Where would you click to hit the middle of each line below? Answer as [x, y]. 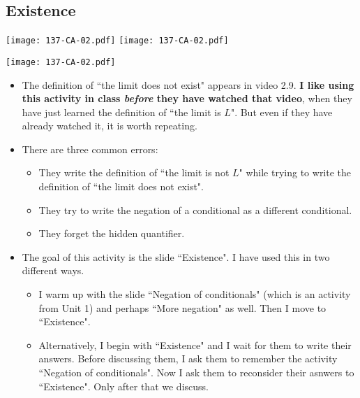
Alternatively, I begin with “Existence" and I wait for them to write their [195, 344]
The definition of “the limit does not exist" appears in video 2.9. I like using [188, 84]
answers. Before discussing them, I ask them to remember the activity [188, 358]
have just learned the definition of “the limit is [121, 112]
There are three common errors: [90, 149]
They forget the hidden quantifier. [112, 233]
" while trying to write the [295, 172]
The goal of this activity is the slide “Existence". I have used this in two [176, 256]
